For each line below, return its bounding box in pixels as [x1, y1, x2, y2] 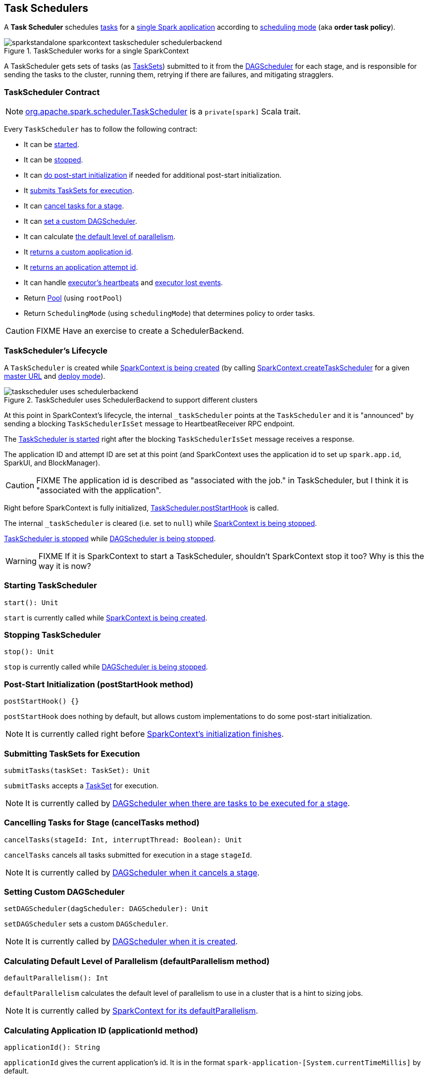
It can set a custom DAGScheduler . [24, 217, 137, 226]
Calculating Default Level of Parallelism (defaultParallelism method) [4, 956, 270, 966]
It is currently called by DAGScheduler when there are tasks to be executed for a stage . [25, 798, 350, 808]
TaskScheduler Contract [4, 87, 100, 97]
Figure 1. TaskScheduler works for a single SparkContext [4, 47, 189, 55]
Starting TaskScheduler [4, 580, 97, 591]
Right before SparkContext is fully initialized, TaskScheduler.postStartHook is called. [4, 503, 279, 512]
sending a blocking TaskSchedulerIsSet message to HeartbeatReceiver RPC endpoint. [4, 419, 295, 428]
